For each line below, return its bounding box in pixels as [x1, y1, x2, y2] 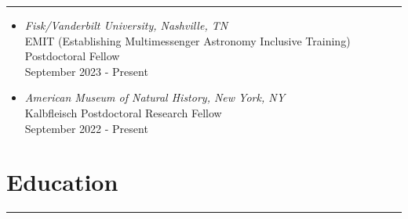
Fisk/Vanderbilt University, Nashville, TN [24, 17, 228, 33]
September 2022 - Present [24, 120, 148, 136]
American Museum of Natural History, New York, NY [24, 89, 286, 106]
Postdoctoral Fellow [24, 48, 120, 64]
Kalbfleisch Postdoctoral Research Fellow [24, 104, 222, 120]
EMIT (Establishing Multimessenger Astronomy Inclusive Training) [24, 32, 351, 48]
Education [6, 166, 118, 198]
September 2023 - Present [24, 63, 148, 79]
